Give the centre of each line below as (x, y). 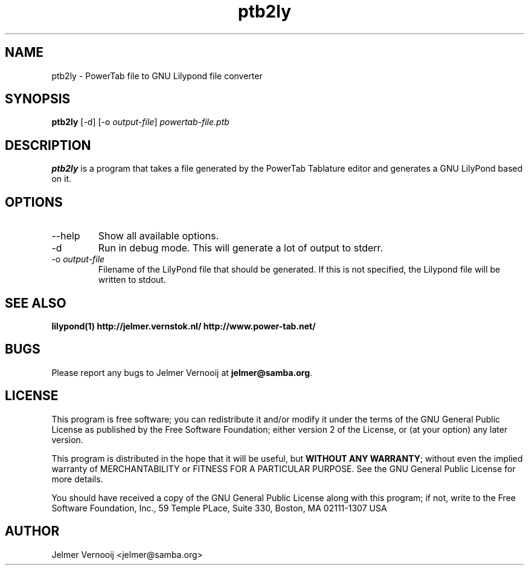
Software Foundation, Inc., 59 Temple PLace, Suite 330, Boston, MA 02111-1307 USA (219, 508)
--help (66, 236)
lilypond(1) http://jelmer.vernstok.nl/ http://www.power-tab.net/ (184, 326)
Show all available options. (159, 236)
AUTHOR (32, 531)
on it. (61, 179)
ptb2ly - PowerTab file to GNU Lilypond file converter (157, 76)
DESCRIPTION (48, 145)
